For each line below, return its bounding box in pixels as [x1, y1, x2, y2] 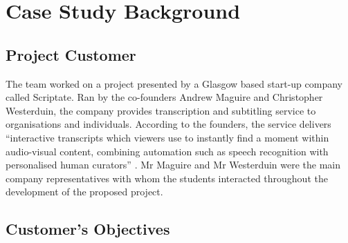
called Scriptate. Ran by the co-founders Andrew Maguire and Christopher [6, 90, 323, 104]
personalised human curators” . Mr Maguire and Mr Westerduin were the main [6, 157, 341, 172]
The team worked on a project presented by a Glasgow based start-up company [6, 76, 343, 90]
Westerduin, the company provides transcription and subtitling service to [6, 103, 316, 117]
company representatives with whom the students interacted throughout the [6, 171, 328, 185]
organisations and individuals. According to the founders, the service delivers [6, 117, 331, 131]
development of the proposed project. [6, 184, 163, 199]
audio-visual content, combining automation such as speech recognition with [6, 144, 329, 158]
